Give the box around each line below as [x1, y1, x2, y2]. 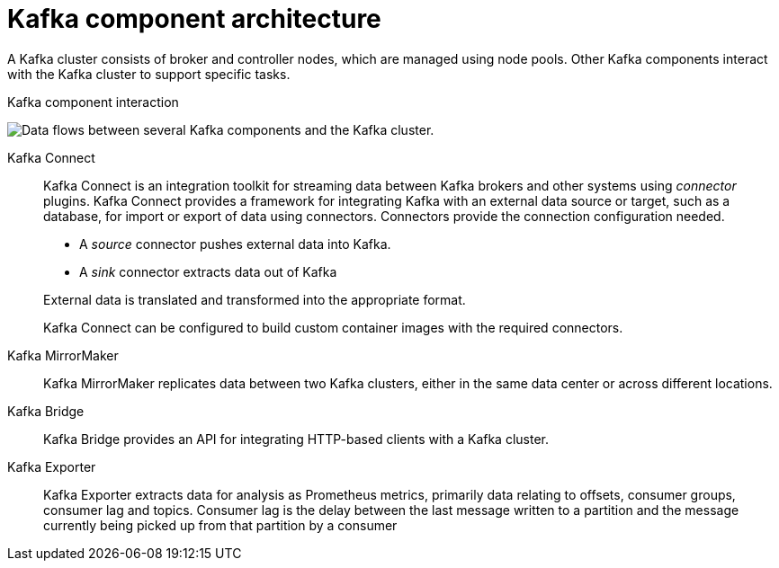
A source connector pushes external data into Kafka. [79, 235, 391, 252]
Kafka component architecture [7, 4, 381, 34]
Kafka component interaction [7, 93, 179, 110]
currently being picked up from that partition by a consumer [43, 517, 398, 533]
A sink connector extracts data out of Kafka [79, 263, 337, 280]
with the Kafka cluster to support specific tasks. [7, 66, 291, 82]
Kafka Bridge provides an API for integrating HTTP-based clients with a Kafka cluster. [43, 430, 549, 447]
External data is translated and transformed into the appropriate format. [43, 291, 466, 307]
